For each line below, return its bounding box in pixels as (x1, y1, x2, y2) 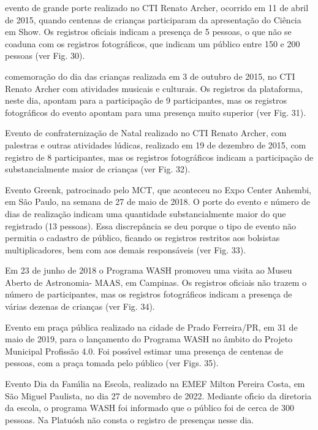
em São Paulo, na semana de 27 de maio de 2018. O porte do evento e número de (5, 195, 311, 208)
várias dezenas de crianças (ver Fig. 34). (5, 300, 155, 313)
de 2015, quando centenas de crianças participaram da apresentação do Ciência (5, 13, 301, 26)
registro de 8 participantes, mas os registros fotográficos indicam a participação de (5, 150, 314, 163)
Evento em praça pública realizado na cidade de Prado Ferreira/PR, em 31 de (5, 320, 298, 333)
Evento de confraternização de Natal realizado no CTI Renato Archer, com (5, 126, 287, 139)
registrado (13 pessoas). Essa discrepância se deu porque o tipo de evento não (5, 219, 296, 232)
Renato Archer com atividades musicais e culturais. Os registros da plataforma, (5, 82, 303, 94)
